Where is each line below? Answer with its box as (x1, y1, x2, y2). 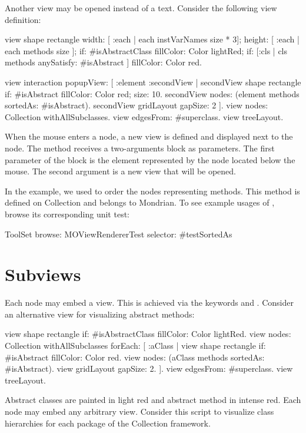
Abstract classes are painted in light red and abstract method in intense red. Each (5, 394, 301, 406)
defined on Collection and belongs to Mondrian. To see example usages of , (5, 196, 275, 209)
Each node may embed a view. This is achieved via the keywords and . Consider (5, 296, 294, 309)
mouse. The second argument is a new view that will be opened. (5, 165, 237, 177)
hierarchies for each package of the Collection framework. (5, 417, 211, 429)
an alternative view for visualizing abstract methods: (5, 308, 195, 320)
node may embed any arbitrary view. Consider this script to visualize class (5, 405, 274, 417)
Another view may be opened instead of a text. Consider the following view (5, 2, 277, 14)
